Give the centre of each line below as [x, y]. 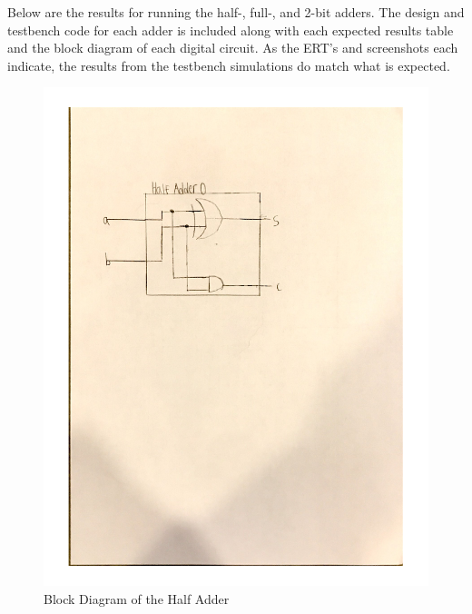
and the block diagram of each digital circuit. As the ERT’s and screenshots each [233, 48]
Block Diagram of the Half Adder [137, 598]
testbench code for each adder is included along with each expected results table [231, 30]
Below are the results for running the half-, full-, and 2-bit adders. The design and [236, 12]
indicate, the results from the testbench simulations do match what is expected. [229, 65]
